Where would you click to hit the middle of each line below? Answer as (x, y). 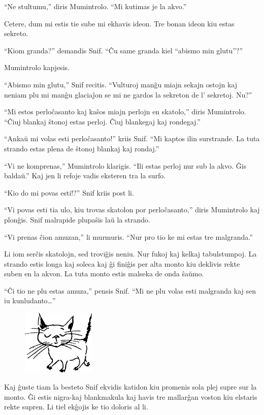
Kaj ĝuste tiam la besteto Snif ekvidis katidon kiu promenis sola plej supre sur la (130, 386)
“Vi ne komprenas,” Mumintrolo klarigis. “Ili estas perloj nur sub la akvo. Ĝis (125, 165)
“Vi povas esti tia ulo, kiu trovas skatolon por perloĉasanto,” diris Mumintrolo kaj (132, 210)
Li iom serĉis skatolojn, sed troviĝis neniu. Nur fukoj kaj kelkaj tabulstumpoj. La (130, 254)
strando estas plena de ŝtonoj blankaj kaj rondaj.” (82, 148)
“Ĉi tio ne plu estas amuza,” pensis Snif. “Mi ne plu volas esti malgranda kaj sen (130, 290)
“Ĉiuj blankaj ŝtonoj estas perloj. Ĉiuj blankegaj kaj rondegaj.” (102, 121)
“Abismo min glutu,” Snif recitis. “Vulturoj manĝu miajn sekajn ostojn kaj (121, 84)
